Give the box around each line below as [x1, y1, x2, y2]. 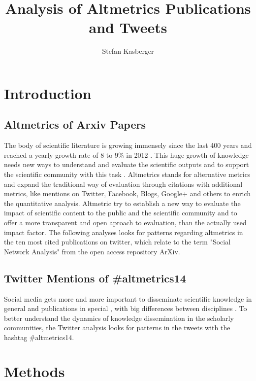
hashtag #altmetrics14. [4, 332, 74, 342]
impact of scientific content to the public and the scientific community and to [4, 208, 237, 218]
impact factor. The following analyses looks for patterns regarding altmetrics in [4, 227, 243, 237]
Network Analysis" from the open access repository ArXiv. [4, 246, 180, 256]
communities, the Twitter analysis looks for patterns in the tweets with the [4, 322, 230, 333]
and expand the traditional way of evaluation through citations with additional [4, 178, 243, 189]
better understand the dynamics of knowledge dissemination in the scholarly [4, 312, 234, 323]
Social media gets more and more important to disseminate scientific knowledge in [4, 293, 252, 304]
